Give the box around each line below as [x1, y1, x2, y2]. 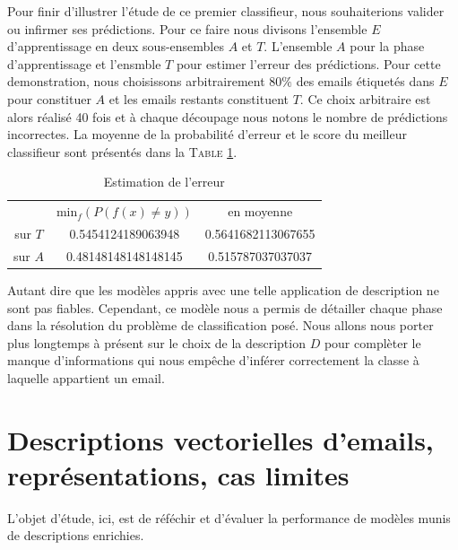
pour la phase [350, 37, 425, 56]
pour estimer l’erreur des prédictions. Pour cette [176, 54, 441, 73]
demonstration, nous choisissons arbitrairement [7, 72, 265, 91]
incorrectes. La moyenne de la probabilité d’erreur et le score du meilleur [7, 125, 407, 144]
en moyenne [228, 202, 293, 221]
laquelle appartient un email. [7, 368, 165, 387]
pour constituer [7, 89, 91, 108]
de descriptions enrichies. [7, 526, 144, 545]
